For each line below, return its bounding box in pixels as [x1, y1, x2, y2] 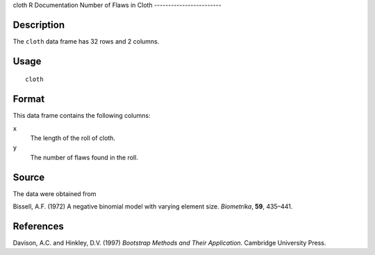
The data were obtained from [12, 189, 97, 197]
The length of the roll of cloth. [30, 134, 116, 142]
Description [12, 19, 65, 30]
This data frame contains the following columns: [12, 112, 151, 120]
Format [12, 94, 45, 105]
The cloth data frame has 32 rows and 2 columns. [12, 37, 160, 45]
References [12, 220, 64, 232]
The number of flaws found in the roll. [30, 153, 138, 161]
